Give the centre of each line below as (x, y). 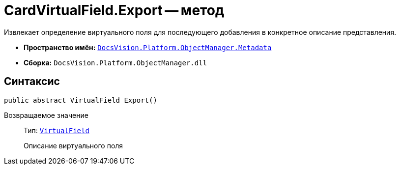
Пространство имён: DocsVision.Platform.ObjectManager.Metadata (148, 47)
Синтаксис (32, 82)
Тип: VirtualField (57, 130)
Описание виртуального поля (73, 145)
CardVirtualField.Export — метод (114, 10)
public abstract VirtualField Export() (81, 100)
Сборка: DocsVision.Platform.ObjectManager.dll (115, 62)
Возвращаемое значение (46, 115)
